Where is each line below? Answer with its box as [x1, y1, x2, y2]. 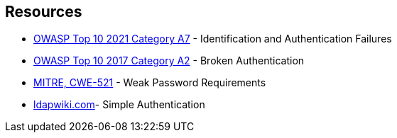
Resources [5, 3, 82, 21]
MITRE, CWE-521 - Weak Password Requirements [33, 76, 266, 89]
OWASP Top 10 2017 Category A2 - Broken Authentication [33, 54, 305, 67]
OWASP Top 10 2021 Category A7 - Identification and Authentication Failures [33, 33, 392, 45]
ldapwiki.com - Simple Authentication [33, 98, 205, 111]
